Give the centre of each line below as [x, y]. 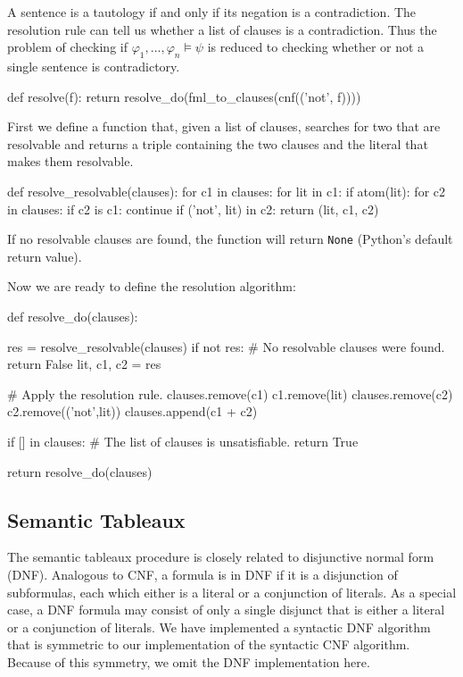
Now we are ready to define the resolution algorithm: [152, 286]
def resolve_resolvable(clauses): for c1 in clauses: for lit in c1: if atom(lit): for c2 [227, 191]
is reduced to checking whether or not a [316, 47]
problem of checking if [67, 47]
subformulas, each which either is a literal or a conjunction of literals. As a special [232, 592]
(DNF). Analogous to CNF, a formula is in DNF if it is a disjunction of [203, 574]
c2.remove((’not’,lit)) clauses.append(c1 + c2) [132, 411]
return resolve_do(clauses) [80, 471]
